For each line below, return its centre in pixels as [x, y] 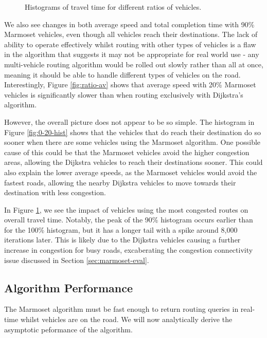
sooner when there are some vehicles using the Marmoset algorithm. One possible [132, 142]
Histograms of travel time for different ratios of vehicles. [113, 7]
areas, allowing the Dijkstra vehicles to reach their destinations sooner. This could [133, 162]
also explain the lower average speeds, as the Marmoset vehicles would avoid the [131, 172]
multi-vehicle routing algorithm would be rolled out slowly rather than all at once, [134, 64]
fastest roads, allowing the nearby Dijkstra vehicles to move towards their [120, 182]
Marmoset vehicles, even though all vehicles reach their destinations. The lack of [131, 34]
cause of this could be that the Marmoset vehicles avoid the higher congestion [127, 152]
